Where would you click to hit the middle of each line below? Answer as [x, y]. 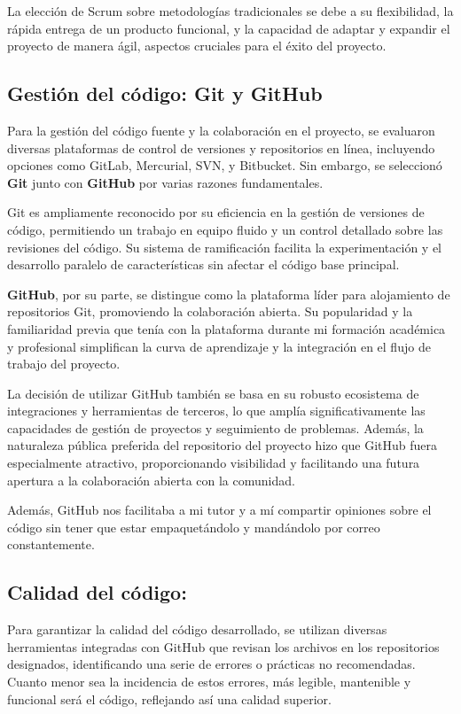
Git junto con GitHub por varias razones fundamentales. [165, 182]
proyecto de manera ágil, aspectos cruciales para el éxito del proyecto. [197, 46]
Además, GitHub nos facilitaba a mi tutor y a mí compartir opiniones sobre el [219, 510]
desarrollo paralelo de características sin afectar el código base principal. [203, 264]
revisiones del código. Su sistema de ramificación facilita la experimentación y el [225, 247]
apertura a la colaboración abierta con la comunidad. [151, 480]
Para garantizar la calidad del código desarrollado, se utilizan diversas [197, 629]
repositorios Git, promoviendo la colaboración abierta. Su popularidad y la [210, 311]
